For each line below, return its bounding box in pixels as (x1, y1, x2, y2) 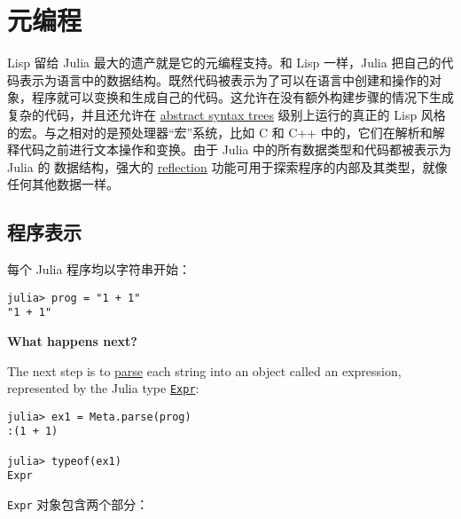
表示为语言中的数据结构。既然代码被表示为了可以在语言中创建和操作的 (19, 70, 429, 89)
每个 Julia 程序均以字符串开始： (7, 260, 191, 279)
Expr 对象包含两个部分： (7, 495, 149, 514)
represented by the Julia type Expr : (7, 379, 199, 397)
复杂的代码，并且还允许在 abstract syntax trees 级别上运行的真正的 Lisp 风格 (7, 105, 446, 123)
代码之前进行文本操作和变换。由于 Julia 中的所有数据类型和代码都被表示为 (19, 140, 452, 159)
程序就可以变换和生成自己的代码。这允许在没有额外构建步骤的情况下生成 (31, 88, 454, 106)
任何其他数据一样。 (7, 175, 119, 193)
